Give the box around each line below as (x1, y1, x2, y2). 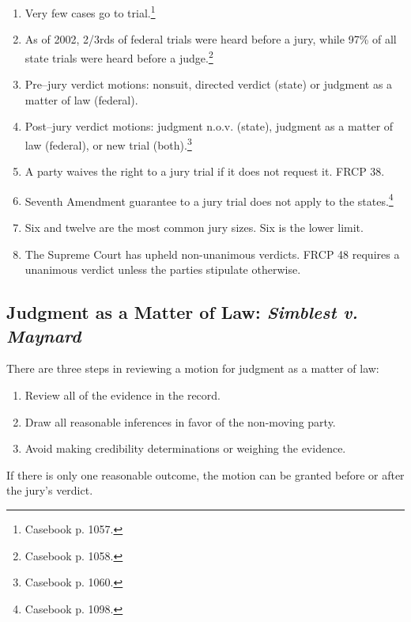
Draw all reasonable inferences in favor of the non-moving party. (25, 413, 336, 430)
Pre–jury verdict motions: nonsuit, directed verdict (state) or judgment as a (25, 76, 393, 93)
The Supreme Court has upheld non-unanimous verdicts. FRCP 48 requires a (25, 245, 400, 262)
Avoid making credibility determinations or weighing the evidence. (25, 440, 346, 457)
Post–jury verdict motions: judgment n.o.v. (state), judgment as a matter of (25, 118, 394, 135)
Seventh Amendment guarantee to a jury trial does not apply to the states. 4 (25, 190, 394, 209)
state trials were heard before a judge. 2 (25, 47, 213, 66)
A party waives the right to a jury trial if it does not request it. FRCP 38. (25, 163, 385, 180)
